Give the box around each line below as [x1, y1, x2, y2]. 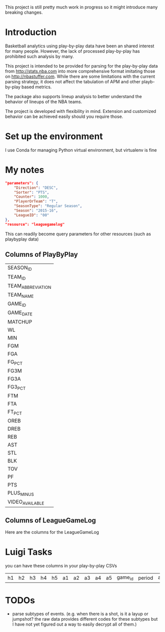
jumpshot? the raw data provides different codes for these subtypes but [12, 616, 158, 622]
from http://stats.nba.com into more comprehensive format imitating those [5, 68, 156, 74]
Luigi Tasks [5, 547, 53, 558]
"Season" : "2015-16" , [14, 208, 58, 213]
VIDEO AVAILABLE [7, 498, 45, 506]
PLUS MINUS [7, 490, 34, 497]
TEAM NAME [7, 291, 34, 299]
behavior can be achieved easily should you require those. [5, 113, 124, 119]
